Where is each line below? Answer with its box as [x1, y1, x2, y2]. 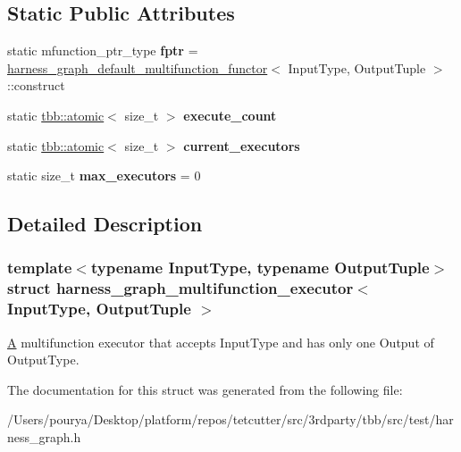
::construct [7, 76, 65, 95]
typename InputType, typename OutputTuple [90, 256, 430, 279]
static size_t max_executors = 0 [7, 166, 201, 185]
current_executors [183, 136, 300, 155]
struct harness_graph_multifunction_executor [7, 277, 354, 299]
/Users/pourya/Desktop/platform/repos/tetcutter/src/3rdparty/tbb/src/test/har [7, 410, 454, 429]
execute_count [183, 105, 277, 124]
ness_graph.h [7, 427, 81, 446]
